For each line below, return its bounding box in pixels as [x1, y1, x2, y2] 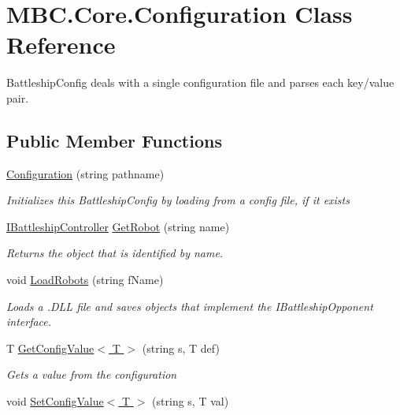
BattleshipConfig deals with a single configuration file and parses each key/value [6, 74, 394, 91]
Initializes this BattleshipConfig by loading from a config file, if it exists [6, 192, 350, 208]
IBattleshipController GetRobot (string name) [6, 218, 230, 234]
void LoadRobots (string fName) [6, 271, 164, 288]
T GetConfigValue [6, 339, 94, 356]
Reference [6, 28, 116, 61]
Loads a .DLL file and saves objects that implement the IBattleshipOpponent [6, 297, 373, 314]
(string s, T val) [152, 393, 229, 409]
